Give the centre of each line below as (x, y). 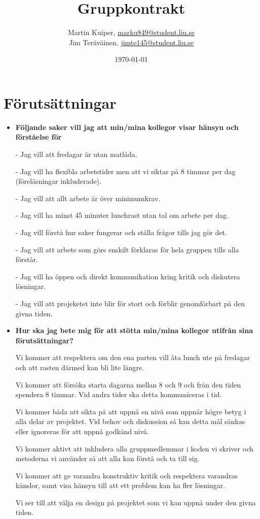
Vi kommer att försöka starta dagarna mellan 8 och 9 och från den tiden (128, 384)
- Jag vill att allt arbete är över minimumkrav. (88, 198)
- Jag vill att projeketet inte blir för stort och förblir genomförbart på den (130, 303)
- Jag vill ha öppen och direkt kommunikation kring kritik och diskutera (128, 276)
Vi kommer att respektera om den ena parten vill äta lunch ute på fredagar (133, 357)
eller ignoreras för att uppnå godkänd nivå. (82, 431)
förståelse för (39, 137)
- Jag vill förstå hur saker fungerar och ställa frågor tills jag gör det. (121, 232)
